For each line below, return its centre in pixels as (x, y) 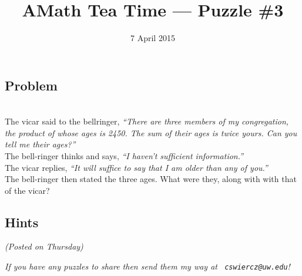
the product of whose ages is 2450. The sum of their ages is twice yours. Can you (151, 132)
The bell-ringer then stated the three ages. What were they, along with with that (151, 179)
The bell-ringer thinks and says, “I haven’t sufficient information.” (124, 155)
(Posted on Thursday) (44, 246)
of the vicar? (27, 190)
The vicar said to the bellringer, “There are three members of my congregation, (147, 121)
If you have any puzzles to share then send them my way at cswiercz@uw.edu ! (147, 266)
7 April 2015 (153, 38)
